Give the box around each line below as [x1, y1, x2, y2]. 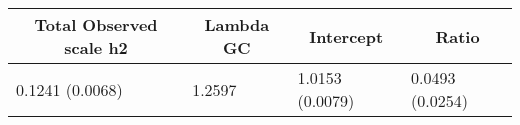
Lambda [204, 13, 270, 36]
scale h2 [64, 36, 128, 59]
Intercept [309, 24, 384, 48]
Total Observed [34, 13, 158, 36]
